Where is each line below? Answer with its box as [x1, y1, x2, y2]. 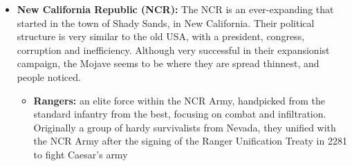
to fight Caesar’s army [33, 147, 128, 161]
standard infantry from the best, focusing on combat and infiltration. [33, 107, 326, 121]
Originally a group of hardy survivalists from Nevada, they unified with [33, 120, 336, 134]
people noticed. [17, 69, 81, 84]
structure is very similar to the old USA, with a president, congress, [17, 29, 305, 44]
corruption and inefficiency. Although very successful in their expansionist [17, 42, 330, 57]
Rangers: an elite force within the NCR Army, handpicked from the [33, 93, 325, 107]
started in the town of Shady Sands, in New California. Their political [17, 15, 315, 30]
